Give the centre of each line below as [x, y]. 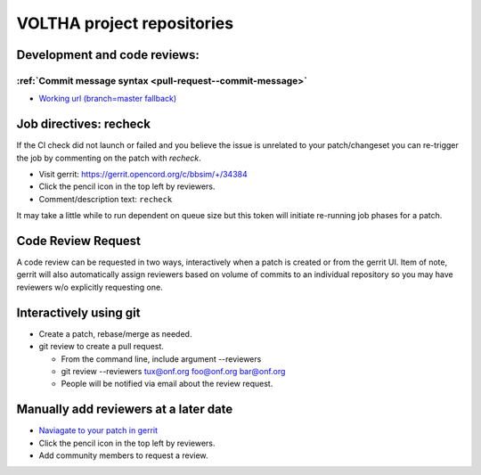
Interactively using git [78, 312]
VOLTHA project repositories [125, 23]
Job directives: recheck [84, 124]
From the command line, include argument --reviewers [161, 359]
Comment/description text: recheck [106, 199]
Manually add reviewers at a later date [125, 409]
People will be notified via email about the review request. [167, 384]
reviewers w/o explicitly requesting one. [90, 287]
